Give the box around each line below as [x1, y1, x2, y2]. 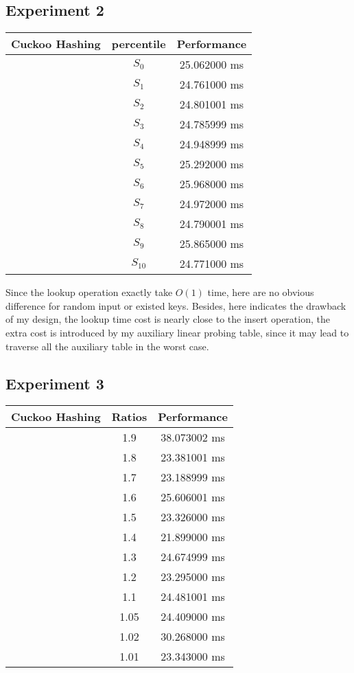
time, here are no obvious [207, 285, 314, 299]
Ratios [111, 409, 147, 425]
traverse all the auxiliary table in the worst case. [5, 339, 209, 353]
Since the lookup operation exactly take [5, 285, 173, 299]
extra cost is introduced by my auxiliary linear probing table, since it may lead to [5, 325, 349, 339]
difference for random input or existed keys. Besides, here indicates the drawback [5, 298, 346, 312]
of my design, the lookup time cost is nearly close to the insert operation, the [5, 312, 330, 326]
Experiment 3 [5, 372, 104, 393]
